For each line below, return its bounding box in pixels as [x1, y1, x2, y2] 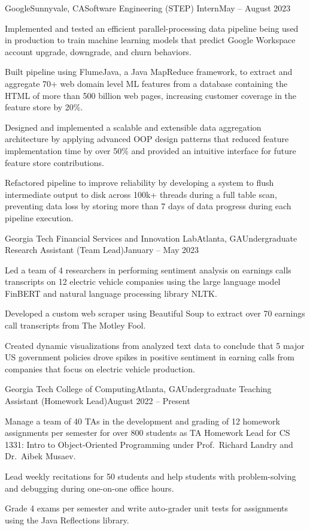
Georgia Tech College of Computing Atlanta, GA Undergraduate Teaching [5, 383, 272, 395]
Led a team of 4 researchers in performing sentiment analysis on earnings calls [5, 263, 291, 276]
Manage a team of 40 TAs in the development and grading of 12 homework [5, 414, 280, 427]
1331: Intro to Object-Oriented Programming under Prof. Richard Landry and [5, 438, 293, 450]
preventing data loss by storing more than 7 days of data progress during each [5, 200, 291, 212]
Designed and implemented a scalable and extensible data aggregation [5, 121, 262, 133]
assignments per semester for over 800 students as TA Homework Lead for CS [5, 426, 290, 439]
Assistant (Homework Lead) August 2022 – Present [5, 395, 190, 407]
